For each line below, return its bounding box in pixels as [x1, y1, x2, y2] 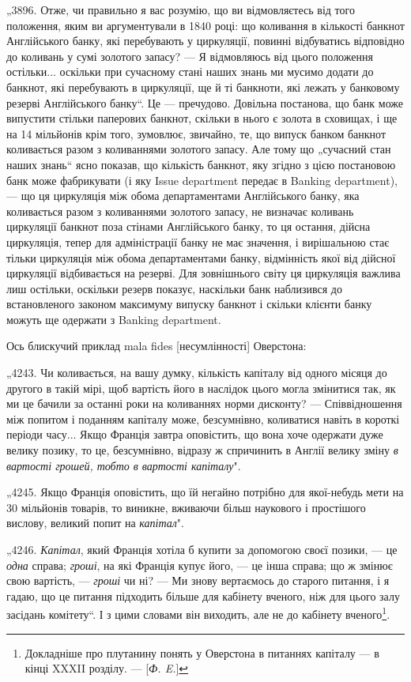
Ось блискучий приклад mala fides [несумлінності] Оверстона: [6, 337, 307, 354]
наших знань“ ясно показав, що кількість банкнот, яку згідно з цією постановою [6, 156, 396, 172]
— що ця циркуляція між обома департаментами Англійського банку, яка [6, 187, 360, 204]
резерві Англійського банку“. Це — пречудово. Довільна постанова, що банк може [6, 94, 404, 111]
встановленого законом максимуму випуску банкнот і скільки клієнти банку [6, 296, 372, 312]
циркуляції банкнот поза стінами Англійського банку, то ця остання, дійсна [6, 218, 371, 235]
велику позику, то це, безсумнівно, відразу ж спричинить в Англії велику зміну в [6, 442, 398, 458]
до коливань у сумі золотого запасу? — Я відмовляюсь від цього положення [6, 47, 373, 64]
